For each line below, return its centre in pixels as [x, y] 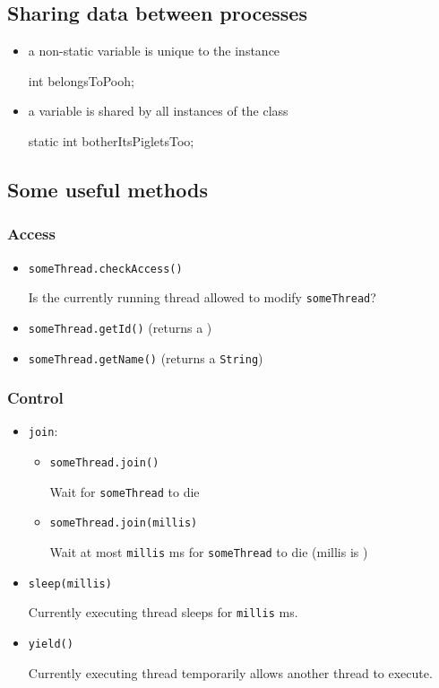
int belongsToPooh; [81, 80]
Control [35, 398]
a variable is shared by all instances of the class [158, 111]
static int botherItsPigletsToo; [111, 140]
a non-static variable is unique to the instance [154, 51]
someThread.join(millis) [124, 523]
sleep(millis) [70, 583]
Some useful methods [108, 189]
